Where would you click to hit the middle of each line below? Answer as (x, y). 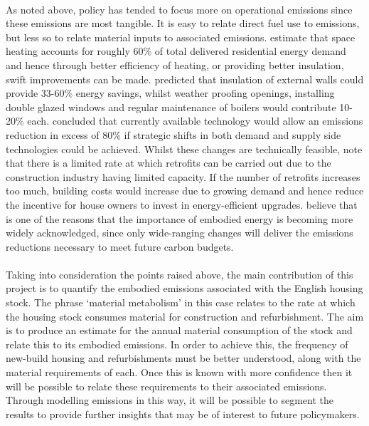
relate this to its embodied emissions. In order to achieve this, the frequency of (177, 344)
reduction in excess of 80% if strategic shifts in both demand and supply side (173, 134)
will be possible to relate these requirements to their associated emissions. (166, 386)
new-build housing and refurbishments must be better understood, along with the (183, 358)
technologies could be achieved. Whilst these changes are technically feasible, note (184, 149)
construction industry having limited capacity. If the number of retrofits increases (183, 176)
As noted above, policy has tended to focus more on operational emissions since (179, 9)
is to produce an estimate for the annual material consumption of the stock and (179, 330)
